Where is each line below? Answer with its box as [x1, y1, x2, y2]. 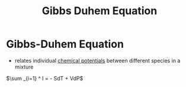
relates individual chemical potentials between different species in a [14, 57, 181, 64]
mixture [14, 63, 34, 70]
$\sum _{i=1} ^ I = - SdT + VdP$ [6, 75, 84, 82]
